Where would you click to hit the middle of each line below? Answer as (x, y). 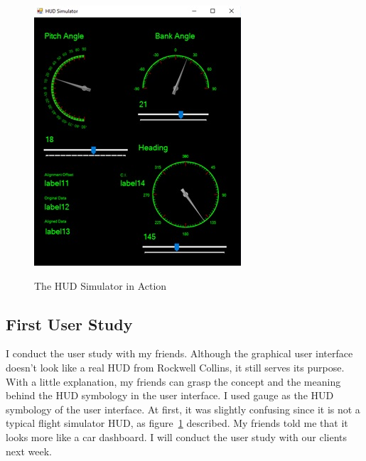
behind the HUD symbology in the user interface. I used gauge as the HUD (170, 395)
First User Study (69, 324)
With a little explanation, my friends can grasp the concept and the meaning (173, 381)
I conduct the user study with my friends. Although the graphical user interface (179, 353)
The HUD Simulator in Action (101, 285)
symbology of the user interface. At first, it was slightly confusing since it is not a (183, 409)
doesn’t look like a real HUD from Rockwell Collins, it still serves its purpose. (175, 367)
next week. (29, 451)
